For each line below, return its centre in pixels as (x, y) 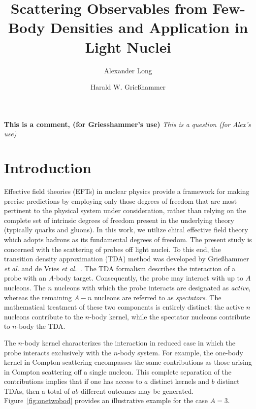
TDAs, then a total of (37, 391)
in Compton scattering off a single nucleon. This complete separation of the (118, 371)
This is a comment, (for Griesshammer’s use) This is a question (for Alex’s (128, 124)
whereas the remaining (38, 297)
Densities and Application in (149, 27)
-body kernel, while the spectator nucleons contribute (170, 316)
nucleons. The (25, 287)
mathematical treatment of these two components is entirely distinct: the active (124, 307)
